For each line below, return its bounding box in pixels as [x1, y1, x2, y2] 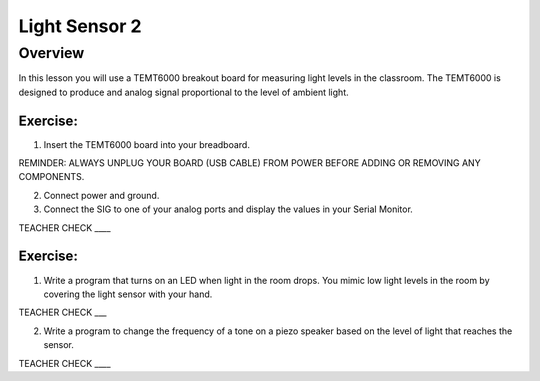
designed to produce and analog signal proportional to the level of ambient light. [18, 86, 349, 98]
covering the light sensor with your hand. [43, 288, 213, 300]
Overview [18, 44, 85, 62]
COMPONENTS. [18, 171, 85, 183]
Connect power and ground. [43, 189, 160, 201]
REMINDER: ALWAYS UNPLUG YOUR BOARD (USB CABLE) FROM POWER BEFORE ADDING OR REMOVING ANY [18, 157, 481, 169]
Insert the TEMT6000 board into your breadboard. [43, 138, 250, 150]
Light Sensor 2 [18, 15, 142, 37]
